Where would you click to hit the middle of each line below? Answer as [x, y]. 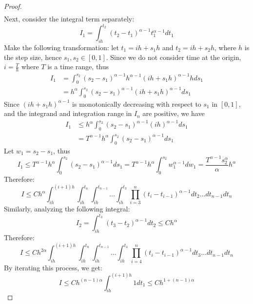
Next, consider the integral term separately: [69, 19]
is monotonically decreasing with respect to [137, 104]
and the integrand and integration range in [68, 113]
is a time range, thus [78, 66]
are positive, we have [174, 113]
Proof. [13, 6]
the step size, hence [33, 57]
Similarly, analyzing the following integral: [67, 209]
